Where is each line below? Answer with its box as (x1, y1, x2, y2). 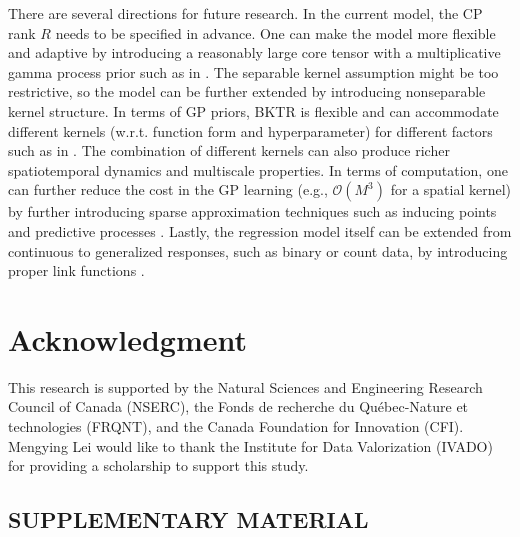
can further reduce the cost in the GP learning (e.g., (8, 179, 328, 200)
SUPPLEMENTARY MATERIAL (8, 504, 369, 535)
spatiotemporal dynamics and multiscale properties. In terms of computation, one (8, 159, 508, 180)
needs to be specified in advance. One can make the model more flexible (55, 22, 496, 43)
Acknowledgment (8, 318, 247, 359)
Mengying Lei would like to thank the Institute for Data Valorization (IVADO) (8, 435, 493, 456)
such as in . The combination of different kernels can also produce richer (8, 140, 450, 161)
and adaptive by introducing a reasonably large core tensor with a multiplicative (8, 42, 501, 63)
